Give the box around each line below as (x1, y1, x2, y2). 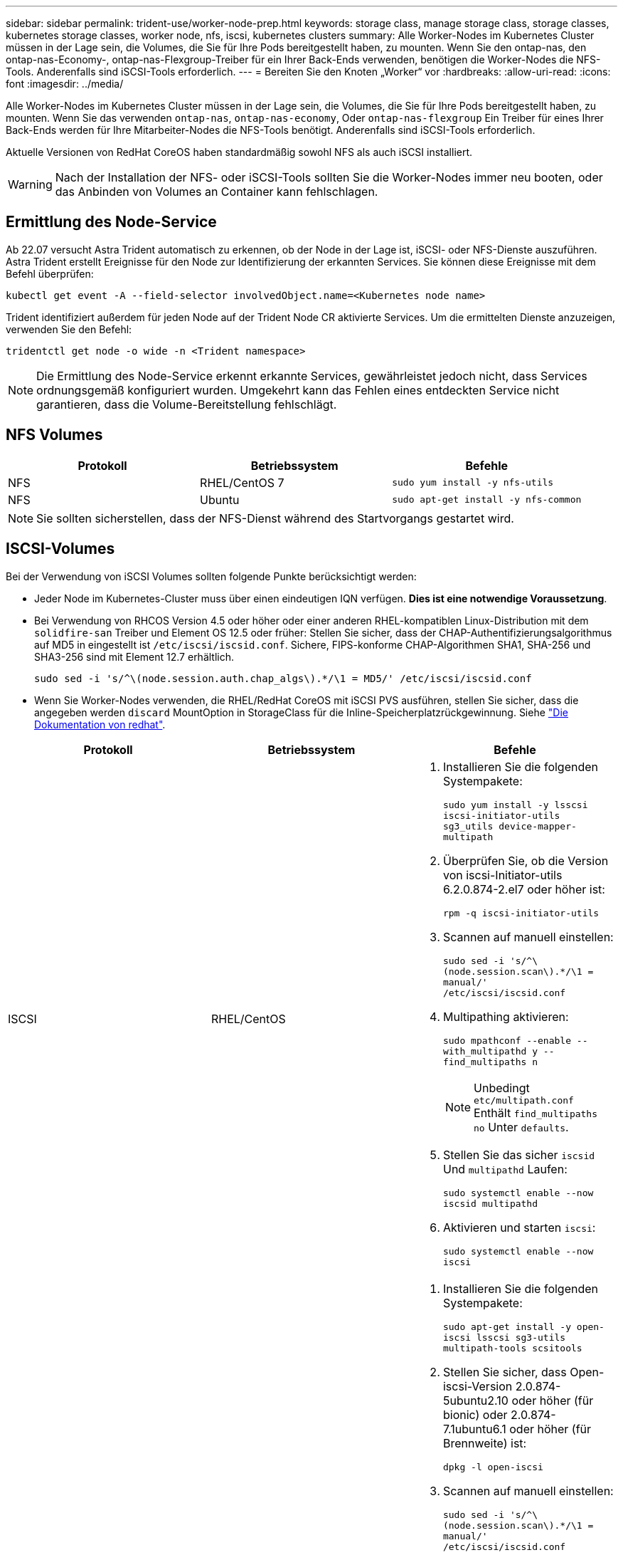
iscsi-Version (442, 1378, 513, 1393)
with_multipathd (442, 1045, 527, 1057)
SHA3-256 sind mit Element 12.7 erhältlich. (34, 650, 235, 663)
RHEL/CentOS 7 (200, 475, 284, 490)
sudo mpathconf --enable (442, 1035, 571, 1046)
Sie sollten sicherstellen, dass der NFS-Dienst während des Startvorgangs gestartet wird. (36, 511, 514, 525)
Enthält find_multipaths (474, 1105, 598, 1120)
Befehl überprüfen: (6, 267, 94, 280)
